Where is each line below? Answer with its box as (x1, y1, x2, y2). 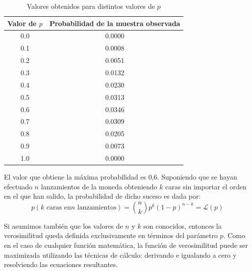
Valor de (7, 18, 37, 28)
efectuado (4, 181, 32, 191)
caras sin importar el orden (165, 181, 247, 191)
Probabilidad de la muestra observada (49, 18, 180, 28)
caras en (46, 204, 71, 211)
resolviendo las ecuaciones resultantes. (4, 259, 118, 270)
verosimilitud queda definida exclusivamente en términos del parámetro (4, 230, 218, 241)
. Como (223, 230, 245, 241)
